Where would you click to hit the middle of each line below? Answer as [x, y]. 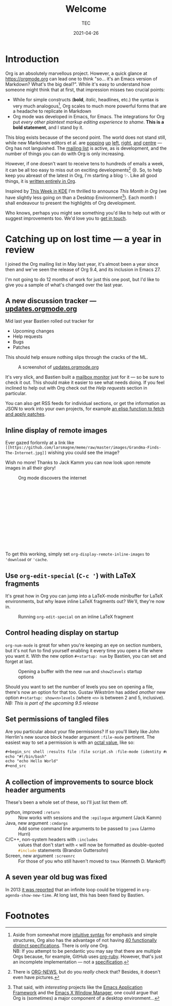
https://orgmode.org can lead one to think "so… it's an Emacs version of [81, 79]
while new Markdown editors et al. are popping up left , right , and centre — [84, 143]
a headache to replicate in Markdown [52, 111]
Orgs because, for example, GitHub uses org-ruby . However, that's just [88, 956]
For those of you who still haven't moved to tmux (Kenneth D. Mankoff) [92, 861]
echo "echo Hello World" [32, 761]
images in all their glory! [31, 468]
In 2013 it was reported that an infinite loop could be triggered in [73, 889]
